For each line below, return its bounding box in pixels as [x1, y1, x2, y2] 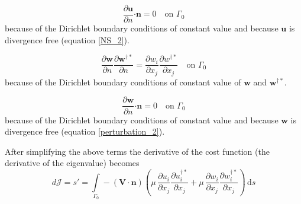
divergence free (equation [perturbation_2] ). [5, 125, 165, 138]
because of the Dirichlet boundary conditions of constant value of [5, 75, 241, 88]
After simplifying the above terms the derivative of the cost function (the [5, 145, 270, 157]
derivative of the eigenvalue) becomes [5, 157, 140, 169]
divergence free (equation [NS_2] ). [5, 33, 130, 46]
